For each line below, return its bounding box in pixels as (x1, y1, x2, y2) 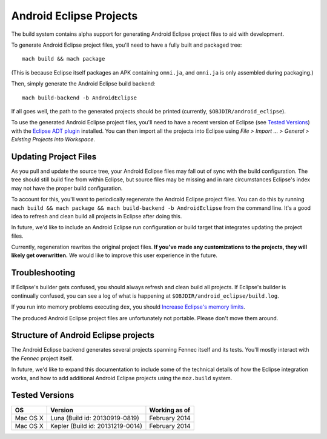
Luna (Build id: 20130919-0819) (50, 414, 139, 422)
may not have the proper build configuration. (11, 184, 123, 192)
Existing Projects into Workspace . (11, 136, 96, 143)
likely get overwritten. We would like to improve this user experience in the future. (11, 252, 218, 259)
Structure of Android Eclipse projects (11, 330, 154, 341)
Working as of (149, 406, 191, 414)
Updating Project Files (11, 152, 97, 162)
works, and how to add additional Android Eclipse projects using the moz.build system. (11, 374, 233, 381)
